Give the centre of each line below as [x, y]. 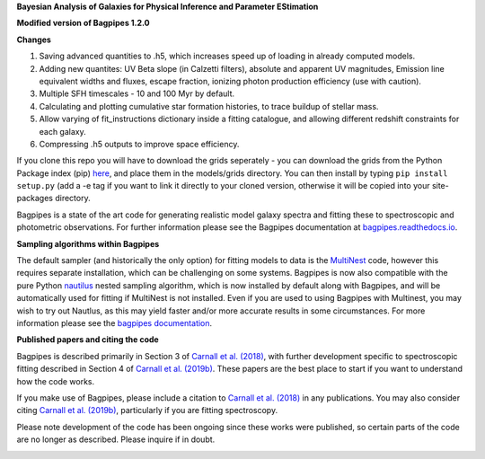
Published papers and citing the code [88, 340]
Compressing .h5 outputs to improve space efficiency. [139, 144]
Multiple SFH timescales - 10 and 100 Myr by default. [137, 93]
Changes [34, 40]
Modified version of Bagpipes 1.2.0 [83, 23]
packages [35, 199]
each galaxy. [63, 131]
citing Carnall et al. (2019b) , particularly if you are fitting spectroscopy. [147, 410]
